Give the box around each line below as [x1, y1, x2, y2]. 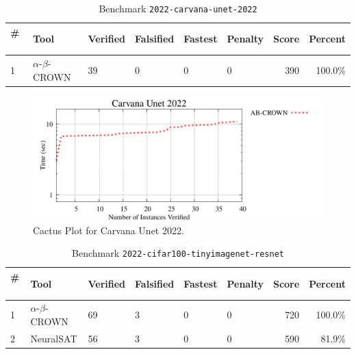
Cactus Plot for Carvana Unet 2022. [33, 223, 184, 237]
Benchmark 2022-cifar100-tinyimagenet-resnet [72, 246, 284, 260]
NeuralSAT [30, 331, 77, 345]
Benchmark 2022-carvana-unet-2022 [99, 1, 257, 15]
